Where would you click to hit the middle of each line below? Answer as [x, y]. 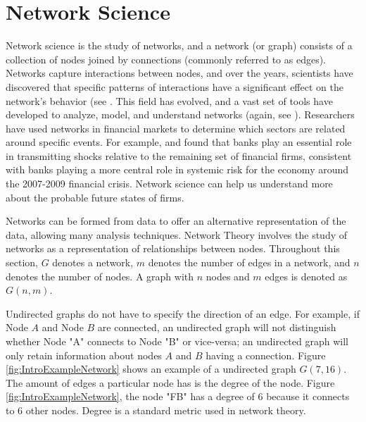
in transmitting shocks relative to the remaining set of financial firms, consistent [179, 155]
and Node [63, 327]
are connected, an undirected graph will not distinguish [217, 327]
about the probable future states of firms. [95, 197]
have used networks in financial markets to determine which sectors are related [176, 128]
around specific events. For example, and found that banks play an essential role [179, 142]
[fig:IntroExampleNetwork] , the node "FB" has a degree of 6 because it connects [178, 396]
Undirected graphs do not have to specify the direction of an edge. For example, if [183, 313]
